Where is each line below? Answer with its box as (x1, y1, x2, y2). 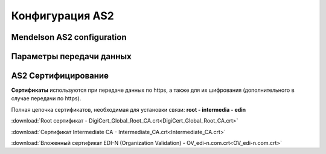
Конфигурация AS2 (11, 9, 114, 22)
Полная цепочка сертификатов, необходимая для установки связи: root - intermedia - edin (11, 106, 246, 113)
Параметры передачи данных (11, 51, 132, 62)
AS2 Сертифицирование (11, 71, 109, 81)
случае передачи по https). (11, 95, 81, 102)
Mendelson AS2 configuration (11, 32, 127, 42)
